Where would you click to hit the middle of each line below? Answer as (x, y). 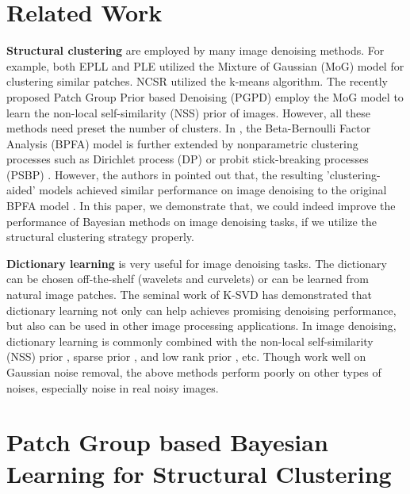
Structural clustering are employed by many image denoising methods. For (195, 50)
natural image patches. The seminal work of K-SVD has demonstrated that (190, 295)
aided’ (21, 190)
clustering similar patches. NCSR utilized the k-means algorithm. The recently (197, 81)
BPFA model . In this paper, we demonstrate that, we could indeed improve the (201, 206)
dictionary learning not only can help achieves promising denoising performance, (201, 310)
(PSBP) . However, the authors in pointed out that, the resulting (165, 174)
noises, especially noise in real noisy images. (113, 387)
